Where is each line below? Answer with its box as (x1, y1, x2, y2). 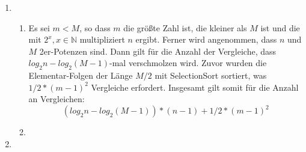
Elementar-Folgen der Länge (28, 69, 133, 82)
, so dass (79, 21, 111, 34)
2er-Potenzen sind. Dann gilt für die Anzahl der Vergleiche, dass (39, 44, 277, 57)
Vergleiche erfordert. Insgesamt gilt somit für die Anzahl (91, 81, 299, 93)
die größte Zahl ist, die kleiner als (123, 21, 247, 34)
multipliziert (79, 33, 125, 46)
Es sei (28, 21, 50, 34)
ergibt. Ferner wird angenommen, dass (135, 33, 277, 46)
